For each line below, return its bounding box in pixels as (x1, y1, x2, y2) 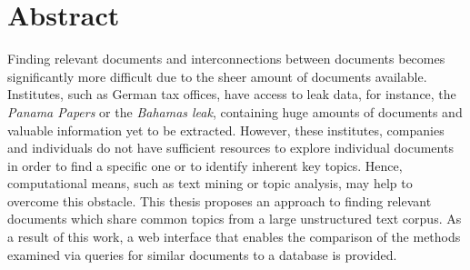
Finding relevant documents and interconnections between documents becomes (7, 49, 445, 68)
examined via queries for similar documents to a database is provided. (7, 245, 397, 264)
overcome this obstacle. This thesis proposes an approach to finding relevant (7, 191, 432, 210)
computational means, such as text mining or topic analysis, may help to (7, 174, 413, 193)
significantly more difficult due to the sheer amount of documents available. (7, 66, 427, 85)
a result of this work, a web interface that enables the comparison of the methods (7, 227, 461, 246)
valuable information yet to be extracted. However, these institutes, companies (7, 120, 445, 139)
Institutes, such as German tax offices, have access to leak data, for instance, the (7, 85, 456, 104)
